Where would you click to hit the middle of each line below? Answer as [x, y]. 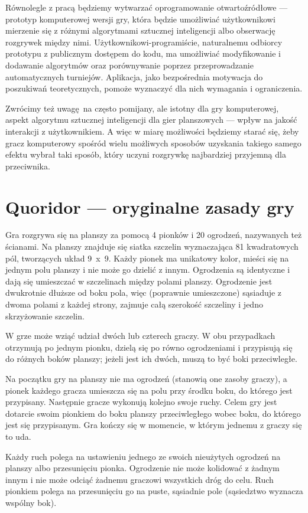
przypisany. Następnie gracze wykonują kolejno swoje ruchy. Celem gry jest [141, 402]
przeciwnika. [28, 166]
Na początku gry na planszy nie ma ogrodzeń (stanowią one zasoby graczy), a [146, 378]
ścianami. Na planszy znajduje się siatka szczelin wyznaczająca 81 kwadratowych [152, 246]
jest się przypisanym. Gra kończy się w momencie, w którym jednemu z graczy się [154, 425]
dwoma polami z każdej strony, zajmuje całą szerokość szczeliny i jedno [134, 304]
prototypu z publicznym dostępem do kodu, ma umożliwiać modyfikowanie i [143, 53]
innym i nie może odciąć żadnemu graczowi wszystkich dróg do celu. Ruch [140, 479]
